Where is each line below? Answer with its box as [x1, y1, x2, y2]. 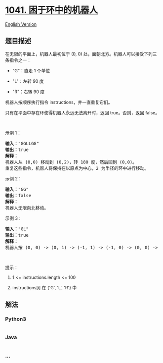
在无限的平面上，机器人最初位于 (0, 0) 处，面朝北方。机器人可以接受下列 [5, 51, 153, 57]
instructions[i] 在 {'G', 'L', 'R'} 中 [12, 284, 77, 290]
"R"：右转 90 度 [12, 89, 45, 95]
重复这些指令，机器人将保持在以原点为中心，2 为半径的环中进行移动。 [5, 165, 149, 171]
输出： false [5, 193, 32, 198]
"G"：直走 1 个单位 [12, 67, 50, 73]
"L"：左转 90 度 [12, 78, 44, 84]
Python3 [5, 315, 26, 322]
